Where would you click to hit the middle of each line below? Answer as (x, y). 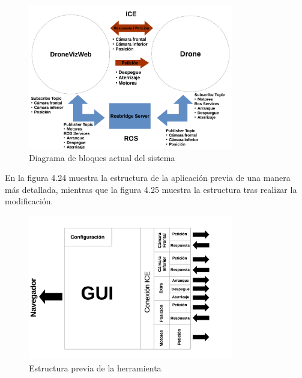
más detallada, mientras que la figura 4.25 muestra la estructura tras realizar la (151, 189)
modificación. (29, 201)
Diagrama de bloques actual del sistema (102, 157)
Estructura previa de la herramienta (95, 367)
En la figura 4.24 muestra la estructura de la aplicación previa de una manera (148, 178)
